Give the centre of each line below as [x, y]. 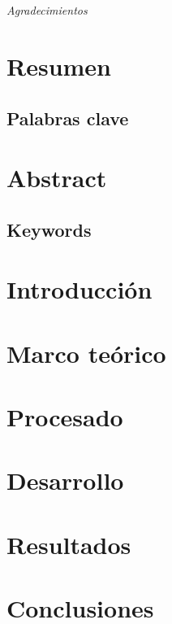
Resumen [59, 65]
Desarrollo [65, 480]
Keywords [49, 229]
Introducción [80, 289]
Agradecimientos [47, 10]
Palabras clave [68, 118]
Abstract [57, 178]
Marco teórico [86, 353]
